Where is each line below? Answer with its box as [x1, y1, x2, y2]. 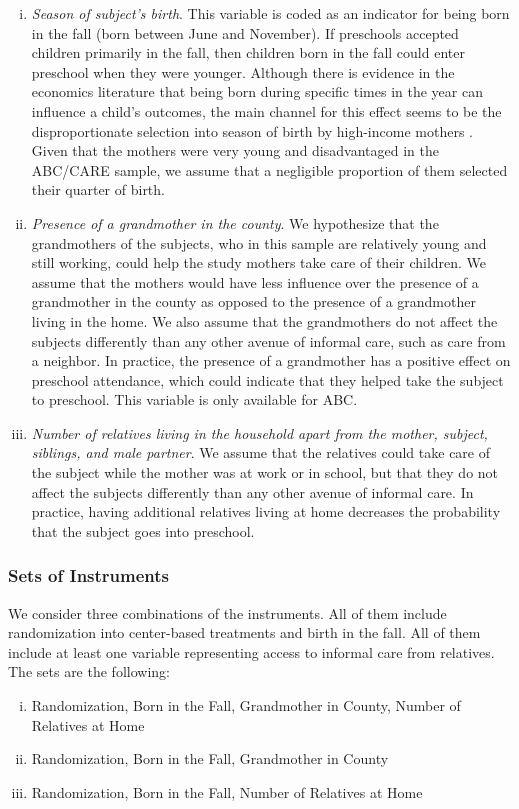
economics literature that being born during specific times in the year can [31, 81, 483, 102]
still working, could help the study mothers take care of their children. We [31, 252, 487, 273]
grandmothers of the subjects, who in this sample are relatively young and [31, 232, 487, 253]
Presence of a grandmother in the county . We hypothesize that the [31, 212, 439, 233]
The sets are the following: [8, 661, 170, 682]
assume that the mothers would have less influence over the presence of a [31, 271, 479, 292]
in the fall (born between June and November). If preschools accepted [31, 22, 459, 43]
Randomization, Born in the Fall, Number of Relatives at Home [31, 781, 423, 802]
